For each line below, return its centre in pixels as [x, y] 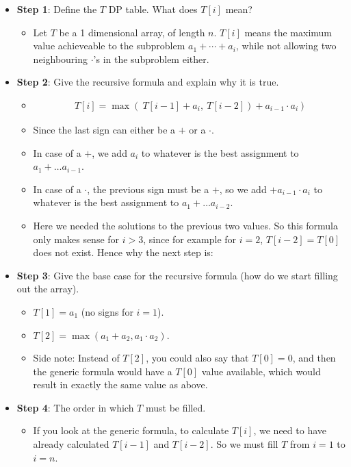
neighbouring [61, 59]
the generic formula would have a [103, 371]
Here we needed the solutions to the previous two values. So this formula [185, 225]
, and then [314, 358]
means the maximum [288, 32]
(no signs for [107, 311]
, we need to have [290, 430]
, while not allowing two [286, 46]
